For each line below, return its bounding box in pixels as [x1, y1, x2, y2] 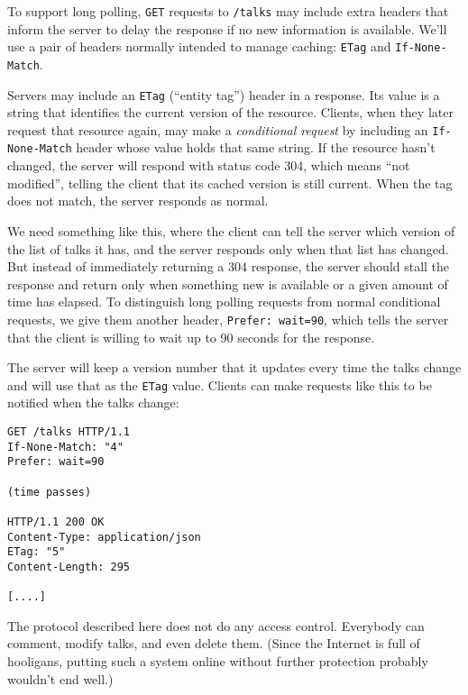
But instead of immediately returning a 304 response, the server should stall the [7, 257, 450, 276]
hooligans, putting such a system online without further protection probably [7, 652, 428, 671]
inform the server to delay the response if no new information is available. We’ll [7, 19, 447, 38]
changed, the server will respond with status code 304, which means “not [7, 156, 410, 175]
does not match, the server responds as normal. [7, 191, 269, 210]
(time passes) [7, 485, 92, 498]
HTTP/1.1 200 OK [7, 515, 105, 528]
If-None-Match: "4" [7, 440, 124, 453]
